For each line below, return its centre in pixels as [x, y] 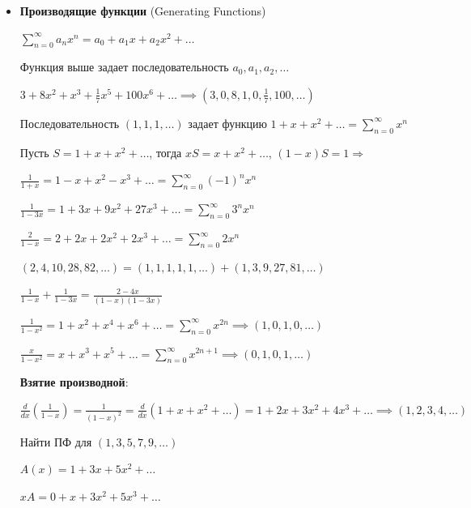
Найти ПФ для [56, 441]
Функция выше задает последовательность [124, 67]
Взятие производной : [74, 382]
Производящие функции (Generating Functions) [143, 11]
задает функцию [227, 123]
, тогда [165, 152]
